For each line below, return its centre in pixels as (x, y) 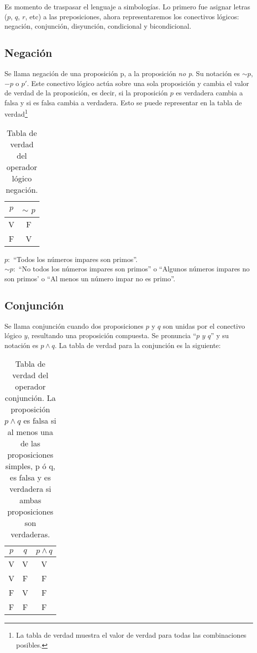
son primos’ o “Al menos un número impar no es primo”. (90, 278)
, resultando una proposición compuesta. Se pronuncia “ (112, 335)
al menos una (30, 432)
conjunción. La (30, 398)
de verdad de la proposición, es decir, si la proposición (86, 93)
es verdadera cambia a (209, 93)
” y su (220, 335)
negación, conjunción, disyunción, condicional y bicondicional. (98, 26)
